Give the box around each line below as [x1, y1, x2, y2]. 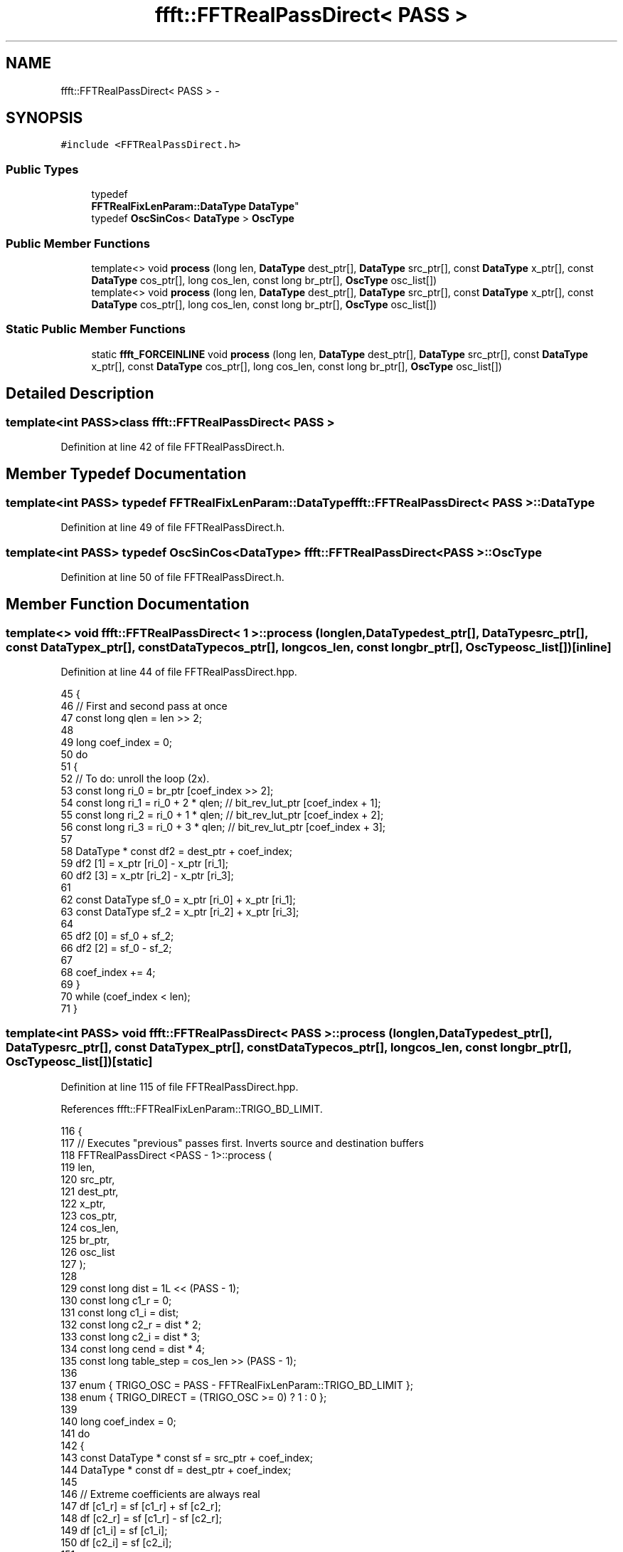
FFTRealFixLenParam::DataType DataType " [91, 200, 299, 213]
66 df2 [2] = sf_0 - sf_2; [60, 942, 172, 955]
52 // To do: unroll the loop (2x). [60, 772, 210, 785]
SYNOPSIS [6, 109, 83, 127]
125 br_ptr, [60, 1233, 110, 1246]
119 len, [60, 1160, 95, 1173]
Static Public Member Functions [6, 322, 186, 337]
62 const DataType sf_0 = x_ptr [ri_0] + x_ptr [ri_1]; [60, 893, 296, 906]
